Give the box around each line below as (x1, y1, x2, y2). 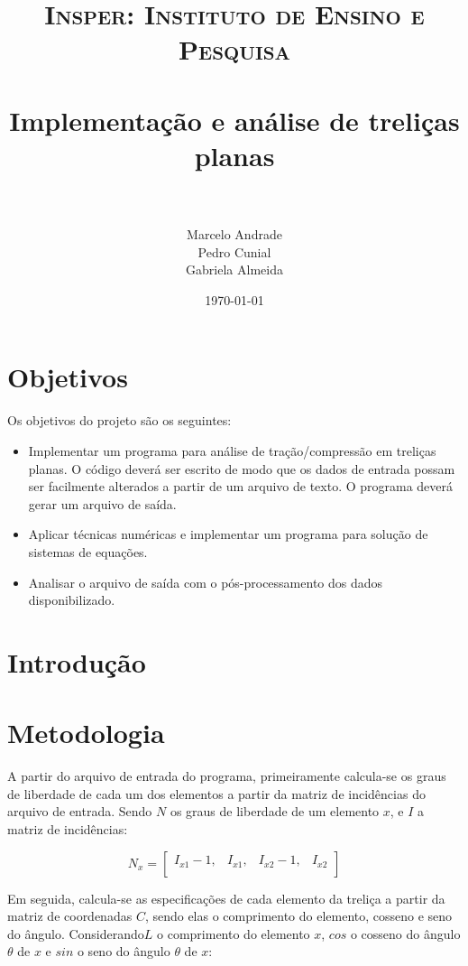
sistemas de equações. (28, 542, 148, 561)
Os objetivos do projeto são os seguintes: (7, 411, 232, 430)
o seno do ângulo (77, 942, 170, 961)
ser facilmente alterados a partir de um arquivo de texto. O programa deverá (28, 477, 454, 496)
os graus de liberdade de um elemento (170, 802, 380, 821)
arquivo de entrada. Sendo (7, 802, 152, 821)
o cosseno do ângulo (350, 924, 461, 943)
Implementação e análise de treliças (9, 101, 460, 138)
